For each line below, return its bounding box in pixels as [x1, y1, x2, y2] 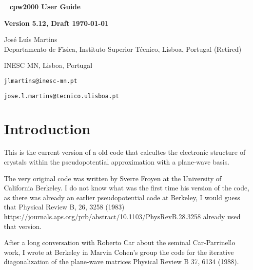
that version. [4, 221, 42, 231]
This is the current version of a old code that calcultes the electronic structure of [4, 147, 246, 157]
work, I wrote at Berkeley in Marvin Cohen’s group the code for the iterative [4, 247, 234, 257]
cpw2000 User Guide [9, 1, 81, 11]
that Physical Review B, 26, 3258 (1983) [4, 202, 125, 212]
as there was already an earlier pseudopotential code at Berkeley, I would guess [4, 192, 240, 202]
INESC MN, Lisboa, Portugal [4, 60, 93, 70]
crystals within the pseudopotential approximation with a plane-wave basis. [4, 157, 230, 166]
